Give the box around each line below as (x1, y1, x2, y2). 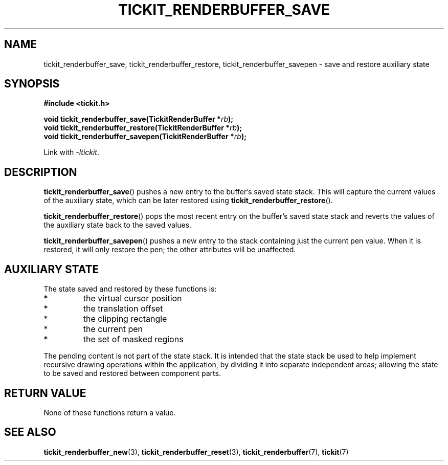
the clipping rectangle (83, 314, 167, 324)
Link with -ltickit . (43, 148, 100, 157)
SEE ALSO (4, 426, 56, 439)
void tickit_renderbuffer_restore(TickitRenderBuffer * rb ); (43, 123, 242, 132)
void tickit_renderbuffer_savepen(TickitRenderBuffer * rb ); (43, 132, 247, 141)
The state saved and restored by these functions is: (43, 284, 217, 294)
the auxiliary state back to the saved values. (43, 220, 192, 230)
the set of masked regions (83, 334, 184, 345)
